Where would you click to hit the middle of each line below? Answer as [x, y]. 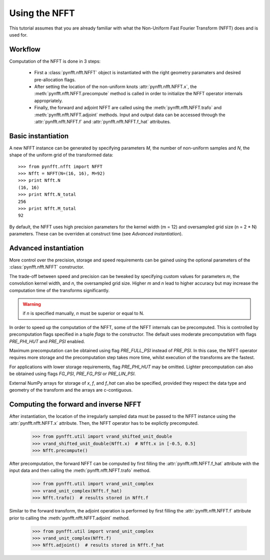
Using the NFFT [42, 13]
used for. [18, 35]
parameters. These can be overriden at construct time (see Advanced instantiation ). [96, 234]
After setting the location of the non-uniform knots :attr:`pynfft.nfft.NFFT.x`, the [115, 87]
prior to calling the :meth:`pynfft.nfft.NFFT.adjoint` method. [69, 518]
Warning [32, 304]
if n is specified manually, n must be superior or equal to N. [83, 314]
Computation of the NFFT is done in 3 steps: [55, 61]
